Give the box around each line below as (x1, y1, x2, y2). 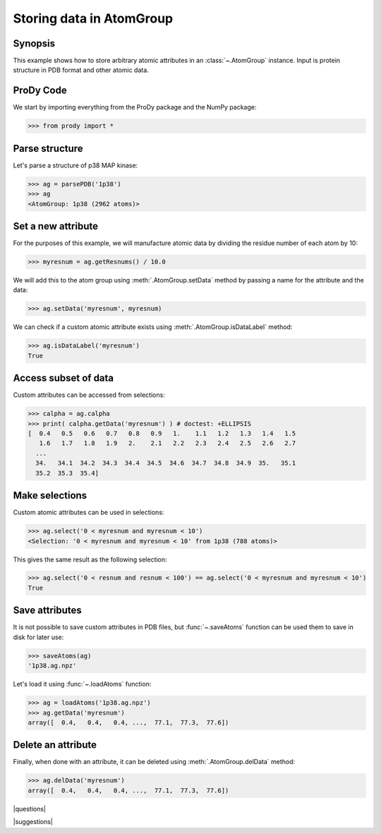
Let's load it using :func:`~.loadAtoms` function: (13, 680, 152, 689)
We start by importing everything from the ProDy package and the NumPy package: (13, 103, 257, 112)
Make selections (13, 489, 87, 501)
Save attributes (13, 604, 83, 616)
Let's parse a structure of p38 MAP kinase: (13, 161, 138, 169)
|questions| (13, 804, 46, 813)
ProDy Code (13, 85, 67, 97)
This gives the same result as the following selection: (13, 555, 167, 564)
